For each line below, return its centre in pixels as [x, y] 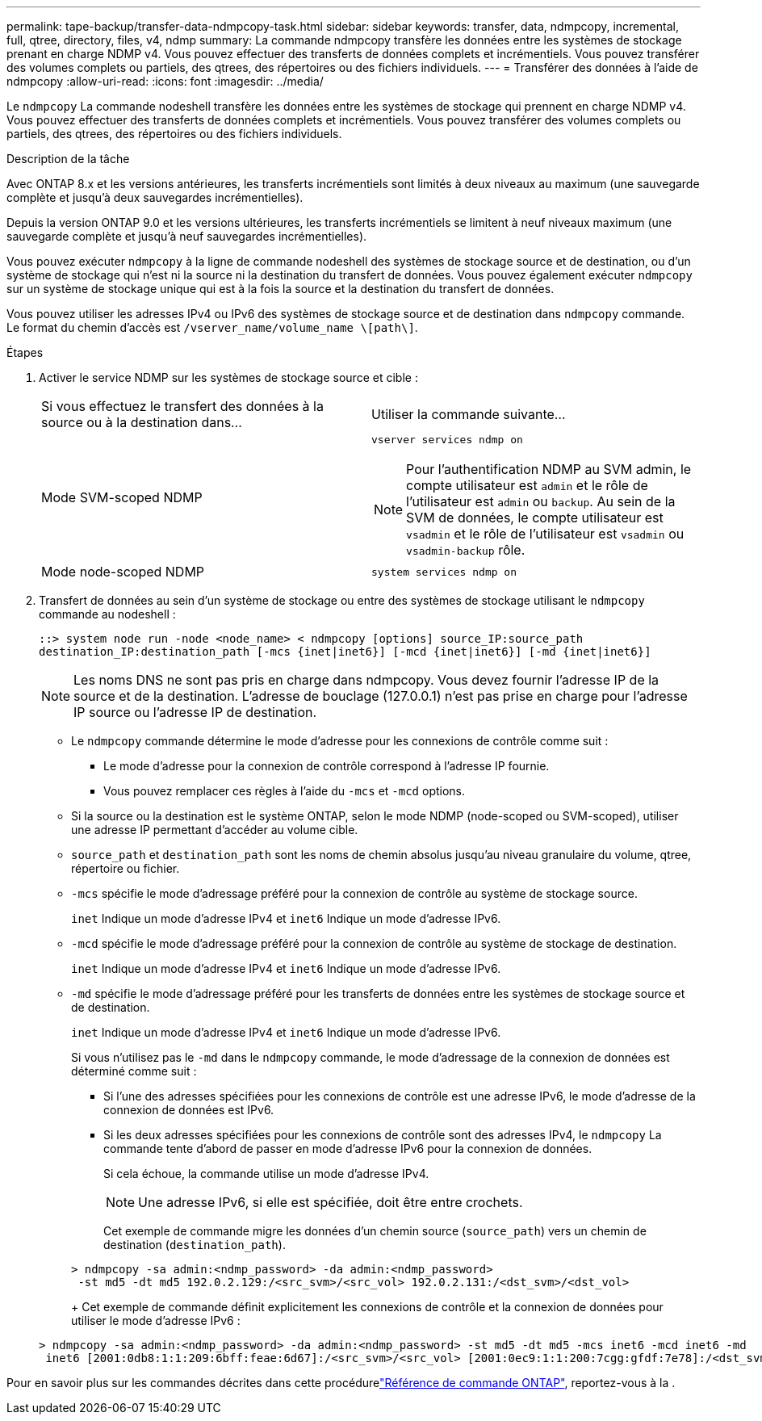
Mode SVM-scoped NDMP [122, 497]
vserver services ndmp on [447, 440]
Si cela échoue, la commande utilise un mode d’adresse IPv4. [266, 1174]
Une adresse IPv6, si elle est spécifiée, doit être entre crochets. [331, 1202]
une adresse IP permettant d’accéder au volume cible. [215, 830]
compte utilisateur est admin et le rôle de [527, 485]
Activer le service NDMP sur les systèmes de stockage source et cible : [228, 377]
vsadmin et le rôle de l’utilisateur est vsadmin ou [545, 534]
